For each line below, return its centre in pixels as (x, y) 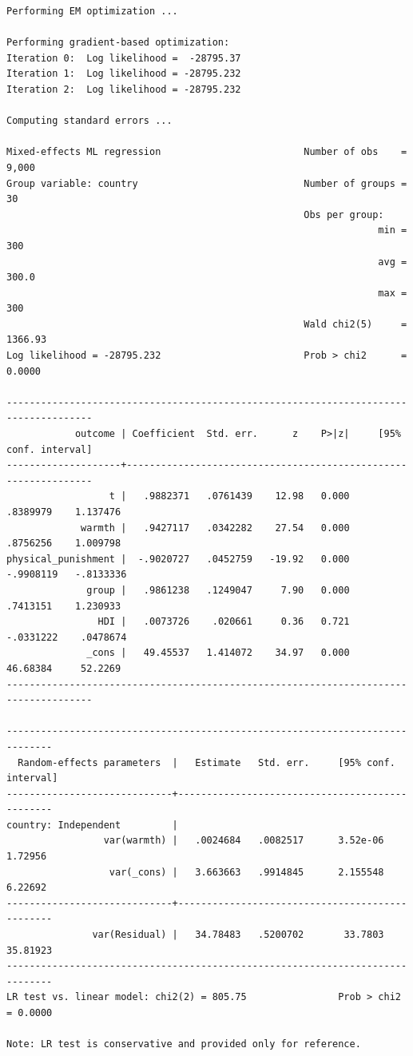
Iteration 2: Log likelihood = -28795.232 (124, 89)
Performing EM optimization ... (92, 11)
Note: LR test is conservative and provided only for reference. (184, 1044)
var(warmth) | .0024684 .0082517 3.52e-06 (244, 841)
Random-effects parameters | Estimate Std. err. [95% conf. (206, 762)
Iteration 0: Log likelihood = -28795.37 (124, 58)
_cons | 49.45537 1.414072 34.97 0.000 (218, 653)
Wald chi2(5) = (355, 324)
